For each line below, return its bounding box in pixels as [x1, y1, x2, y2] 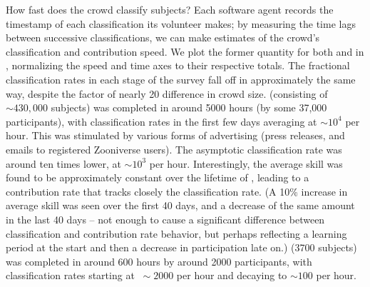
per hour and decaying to [176, 268, 287, 283]
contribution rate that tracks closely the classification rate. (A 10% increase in [6, 183, 348, 198]
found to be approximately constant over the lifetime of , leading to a [6, 170, 309, 185]
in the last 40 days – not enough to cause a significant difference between [6, 211, 325, 226]
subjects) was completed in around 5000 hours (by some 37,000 [51, 100, 327, 115]
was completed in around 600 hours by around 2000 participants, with [6, 253, 312, 268]
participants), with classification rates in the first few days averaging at [6, 114, 317, 129]
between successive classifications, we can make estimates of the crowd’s [6, 30, 320, 45]
